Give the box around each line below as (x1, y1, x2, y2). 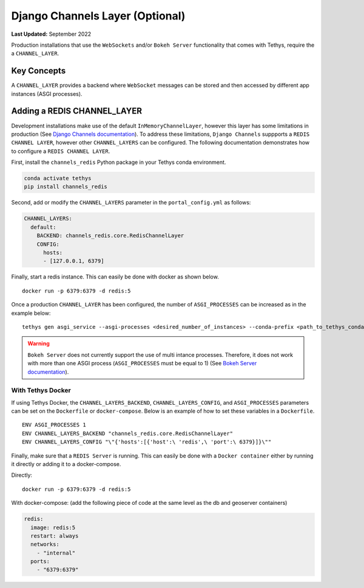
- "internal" (36, 549, 76, 556)
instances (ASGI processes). (11, 90, 83, 97)
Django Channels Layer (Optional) (11, 9, 186, 22)
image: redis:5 (30, 524, 76, 531)
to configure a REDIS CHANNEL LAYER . (11, 147, 110, 155)
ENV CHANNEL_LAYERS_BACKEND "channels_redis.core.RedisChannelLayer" (22, 430, 234, 437)
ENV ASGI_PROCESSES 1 (22, 422, 86, 428)
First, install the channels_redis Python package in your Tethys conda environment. (11, 158, 226, 166)
